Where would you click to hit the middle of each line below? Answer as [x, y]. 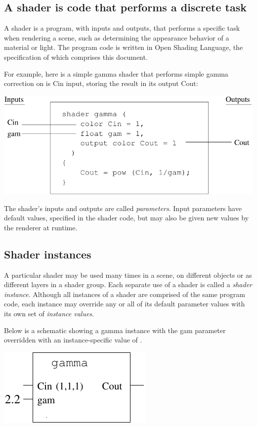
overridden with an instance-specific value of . [73, 340]
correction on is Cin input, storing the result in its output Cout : [101, 83]
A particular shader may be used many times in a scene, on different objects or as [128, 275]
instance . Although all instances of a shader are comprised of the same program [125, 294]
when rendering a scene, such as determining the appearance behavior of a [117, 37]
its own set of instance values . [49, 313]
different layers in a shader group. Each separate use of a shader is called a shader [128, 284]
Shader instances [48, 254]
